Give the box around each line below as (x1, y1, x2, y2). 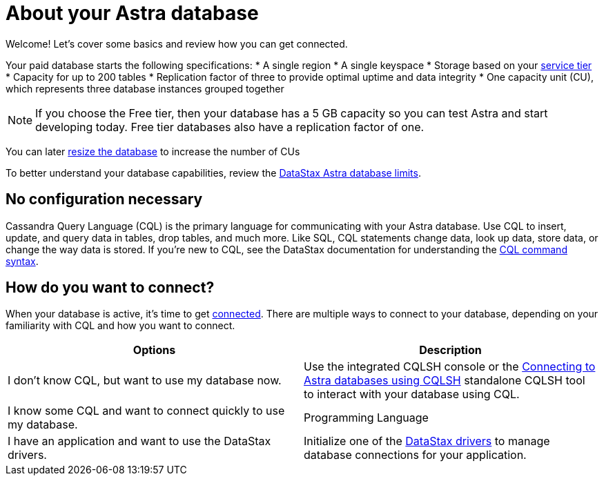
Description (419, 343, 482, 357)
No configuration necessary (6, 190, 203, 208)
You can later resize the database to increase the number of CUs (6, 145, 300, 157)
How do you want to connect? (6, 279, 215, 297)
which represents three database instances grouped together (6, 82, 284, 95)
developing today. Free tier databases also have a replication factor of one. (35, 119, 425, 134)
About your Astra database (6, 1, 259, 25)
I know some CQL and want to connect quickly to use (8, 404, 285, 418)
